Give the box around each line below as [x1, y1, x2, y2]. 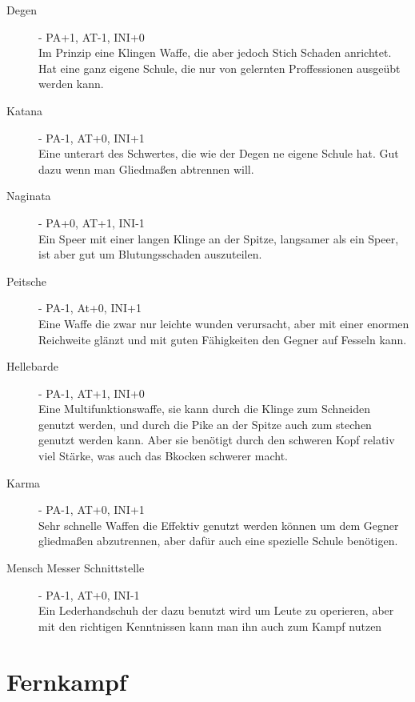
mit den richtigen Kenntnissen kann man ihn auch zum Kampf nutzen [38, 617, 382, 634]
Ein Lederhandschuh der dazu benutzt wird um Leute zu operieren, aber [38, 602, 394, 619]
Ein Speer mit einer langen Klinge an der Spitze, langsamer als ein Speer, [38, 230, 399, 247]
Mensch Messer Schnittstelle [6, 560, 145, 576]
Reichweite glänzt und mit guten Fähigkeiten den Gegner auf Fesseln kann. [38, 331, 407, 347]
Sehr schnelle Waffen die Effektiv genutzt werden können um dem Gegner [38, 516, 399, 533]
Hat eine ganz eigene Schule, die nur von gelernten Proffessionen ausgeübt [38, 59, 401, 76]
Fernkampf [6, 664, 127, 697]
